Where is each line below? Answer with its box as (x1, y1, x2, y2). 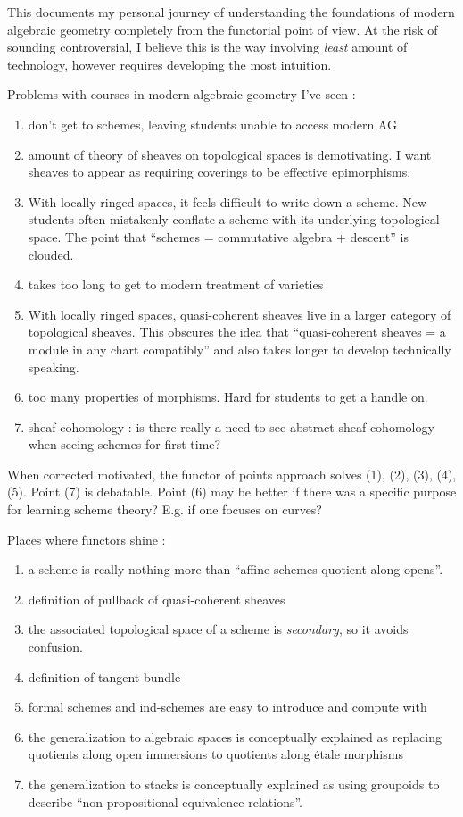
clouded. (28, 245, 74, 263)
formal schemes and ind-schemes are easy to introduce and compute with (28, 697, 427, 716)
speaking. (28, 357, 79, 376)
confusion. (28, 638, 83, 656)
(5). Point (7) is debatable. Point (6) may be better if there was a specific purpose (7, 482, 457, 501)
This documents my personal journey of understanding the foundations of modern (7, 3, 455, 21)
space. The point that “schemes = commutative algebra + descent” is (28, 227, 409, 246)
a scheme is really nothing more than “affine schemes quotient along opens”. (28, 560, 443, 579)
